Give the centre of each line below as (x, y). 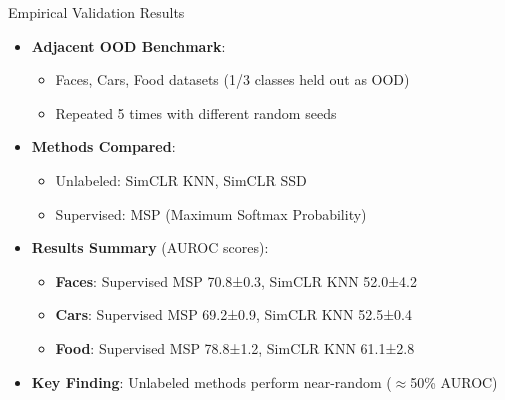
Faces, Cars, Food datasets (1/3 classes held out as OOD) (232, 79)
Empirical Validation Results (96, 12)
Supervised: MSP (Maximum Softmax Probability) (211, 213)
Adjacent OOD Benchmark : (128, 45)
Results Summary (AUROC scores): (150, 247)
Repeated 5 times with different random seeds (196, 112)
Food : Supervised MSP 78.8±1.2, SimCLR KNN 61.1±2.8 (235, 347)
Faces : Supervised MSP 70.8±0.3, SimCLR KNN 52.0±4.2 (236, 280)
